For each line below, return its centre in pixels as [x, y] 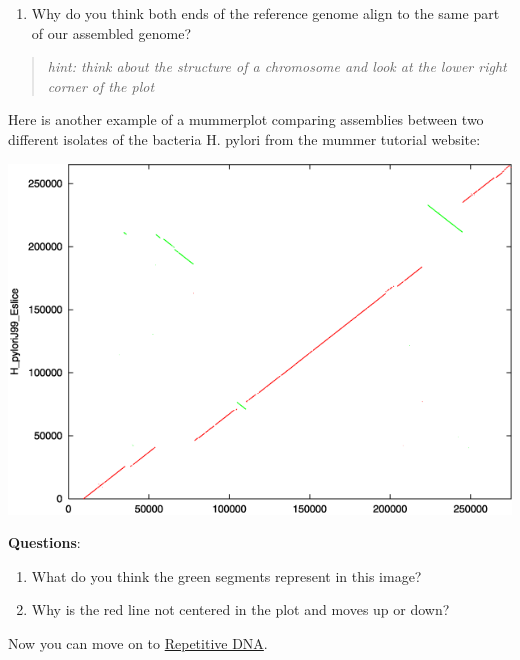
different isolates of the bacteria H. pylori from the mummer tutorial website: [244, 138]
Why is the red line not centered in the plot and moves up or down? [240, 609]
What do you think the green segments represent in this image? [226, 575]
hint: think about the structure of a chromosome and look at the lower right [277, 66]
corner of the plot [101, 85]
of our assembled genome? [111, 32]
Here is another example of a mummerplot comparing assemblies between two [246, 119]
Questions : [44, 542]
